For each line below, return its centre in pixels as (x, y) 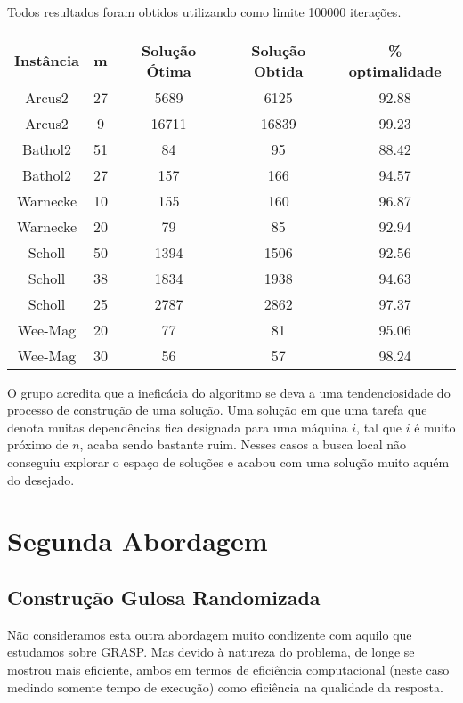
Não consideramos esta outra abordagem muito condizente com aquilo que (210, 634)
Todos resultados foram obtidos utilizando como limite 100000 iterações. (204, 12)
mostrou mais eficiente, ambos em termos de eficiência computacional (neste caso (228, 669)
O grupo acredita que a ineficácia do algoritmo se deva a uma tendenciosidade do (229, 392)
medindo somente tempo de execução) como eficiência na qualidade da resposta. (225, 687)
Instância (47, 61)
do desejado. (41, 479)
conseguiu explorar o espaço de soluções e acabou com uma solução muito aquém (228, 461)
